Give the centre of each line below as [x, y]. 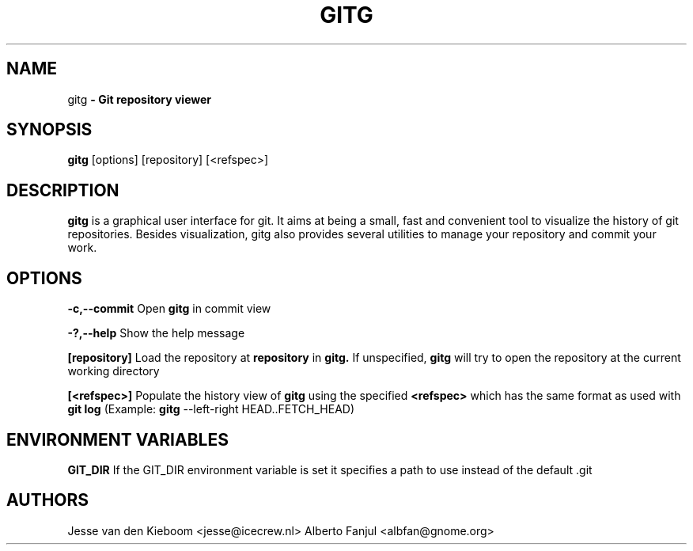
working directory [114, 371]
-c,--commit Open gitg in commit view [169, 309]
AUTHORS [48, 500]
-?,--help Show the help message [156, 333]
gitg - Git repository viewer [140, 99]
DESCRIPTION [63, 190]
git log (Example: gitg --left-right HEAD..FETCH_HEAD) [211, 409]
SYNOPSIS [49, 130]
